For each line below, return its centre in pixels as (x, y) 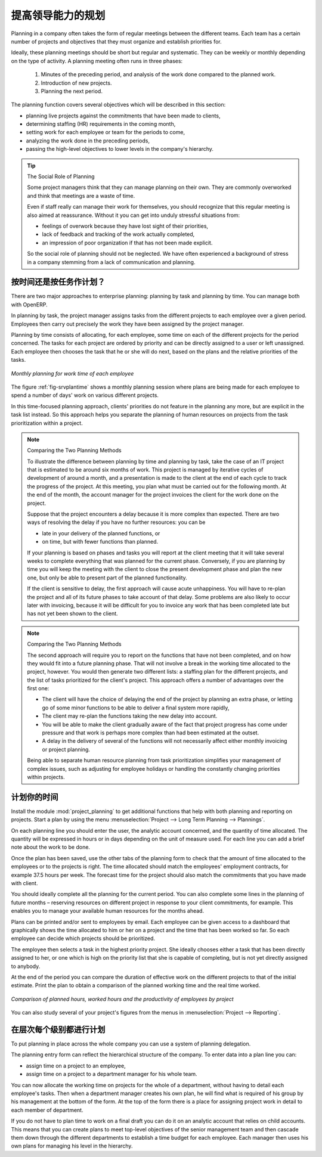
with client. (24, 883)
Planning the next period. (72, 91)
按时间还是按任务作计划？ (58, 282)
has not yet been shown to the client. (73, 613)
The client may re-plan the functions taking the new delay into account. (130, 716)
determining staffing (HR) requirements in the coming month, (101, 124)
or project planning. (66, 749)
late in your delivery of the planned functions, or (101, 533)
